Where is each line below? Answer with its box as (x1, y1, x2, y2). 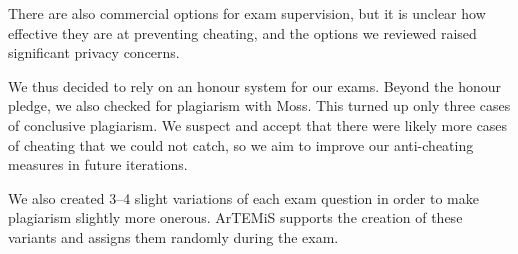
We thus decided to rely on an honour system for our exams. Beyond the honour (8, 75, 502, 96)
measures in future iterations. (8, 154, 188, 175)
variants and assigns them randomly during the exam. (8, 226, 339, 247)
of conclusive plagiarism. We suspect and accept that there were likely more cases (8, 114, 508, 135)
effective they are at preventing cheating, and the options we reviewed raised (8, 22, 477, 43)
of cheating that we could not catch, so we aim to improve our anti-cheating (8, 134, 474, 155)
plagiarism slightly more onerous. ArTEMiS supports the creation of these (8, 207, 463, 228)
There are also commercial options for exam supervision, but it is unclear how (8, 3, 486, 23)
